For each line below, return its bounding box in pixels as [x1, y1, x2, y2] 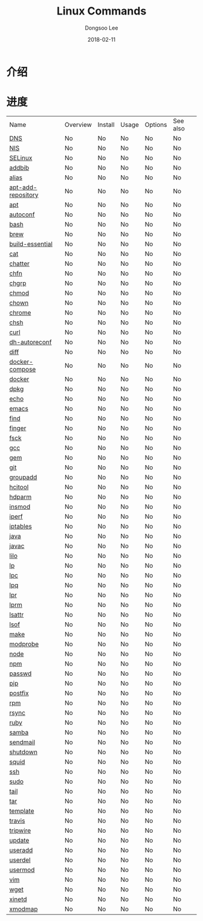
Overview [64, 120, 92, 129]
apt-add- [9, 183, 37, 191]
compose [9, 365, 36, 373]
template [9, 806, 34, 815]
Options [144, 120, 167, 129]
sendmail [9, 738, 35, 746]
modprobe [9, 640, 39, 648]
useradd [9, 846, 33, 854]
